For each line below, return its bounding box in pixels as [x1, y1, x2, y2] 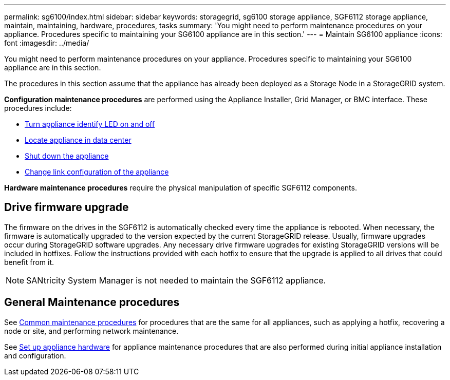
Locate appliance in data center [25, 136, 132, 144]
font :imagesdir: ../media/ [4, 39, 89, 47]
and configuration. [4, 351, 66, 360]
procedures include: [4, 104, 72, 112]
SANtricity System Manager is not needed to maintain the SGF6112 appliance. [26, 275, 326, 286]
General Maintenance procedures [4, 296, 180, 309]
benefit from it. [4, 257, 54, 267]
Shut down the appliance [25, 151, 109, 160]
